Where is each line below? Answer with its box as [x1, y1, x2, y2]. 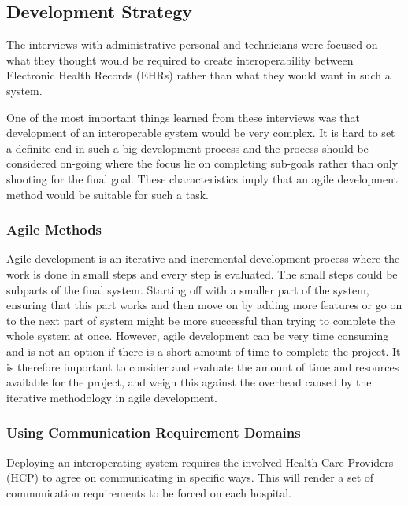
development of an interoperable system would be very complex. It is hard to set [6, 124, 395, 141]
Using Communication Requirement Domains [6, 423, 301, 442]
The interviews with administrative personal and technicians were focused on [6, 36, 378, 53]
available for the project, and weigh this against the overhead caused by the [6, 374, 372, 390]
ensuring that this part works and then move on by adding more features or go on [6, 297, 402, 313]
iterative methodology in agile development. [6, 389, 217, 405]
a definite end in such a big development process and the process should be [6, 139, 369, 156]
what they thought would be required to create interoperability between [6, 51, 354, 68]
